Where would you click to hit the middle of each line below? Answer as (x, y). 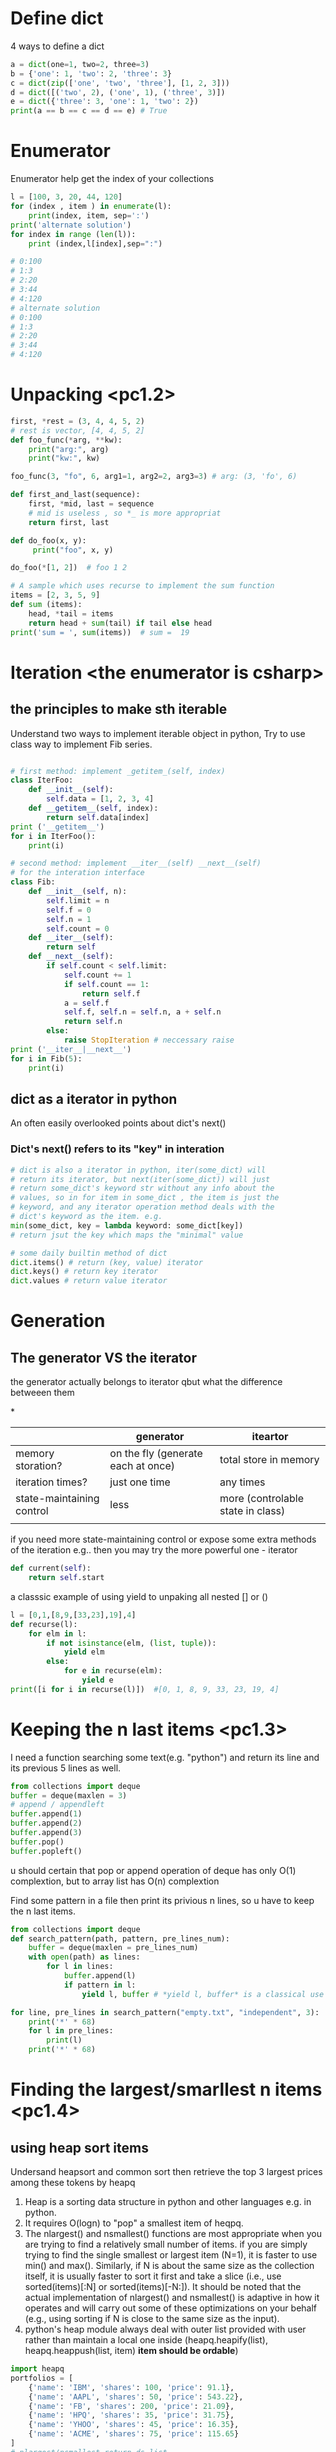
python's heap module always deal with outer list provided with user (165, 2329)
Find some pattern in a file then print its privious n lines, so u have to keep (162, 1900)
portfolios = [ (42, 2378)
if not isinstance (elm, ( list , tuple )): (131, 1643)
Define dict (57, 18)
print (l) (64, 2040)
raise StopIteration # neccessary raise (149, 1040)
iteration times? (51, 1482)
